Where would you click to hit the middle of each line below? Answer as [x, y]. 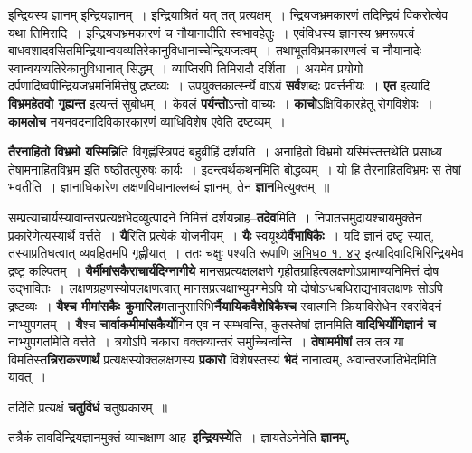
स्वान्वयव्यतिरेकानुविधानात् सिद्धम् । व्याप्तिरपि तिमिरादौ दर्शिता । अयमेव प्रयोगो [186, 67]
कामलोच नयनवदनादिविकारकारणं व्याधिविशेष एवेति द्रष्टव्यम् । [147, 121]
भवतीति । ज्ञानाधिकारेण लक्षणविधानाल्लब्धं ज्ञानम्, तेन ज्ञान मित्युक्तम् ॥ [169, 187]
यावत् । [28, 377]
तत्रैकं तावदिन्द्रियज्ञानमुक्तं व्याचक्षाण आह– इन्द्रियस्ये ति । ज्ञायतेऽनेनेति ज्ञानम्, [179, 437]
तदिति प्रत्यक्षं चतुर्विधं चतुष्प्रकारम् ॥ [88, 406]
